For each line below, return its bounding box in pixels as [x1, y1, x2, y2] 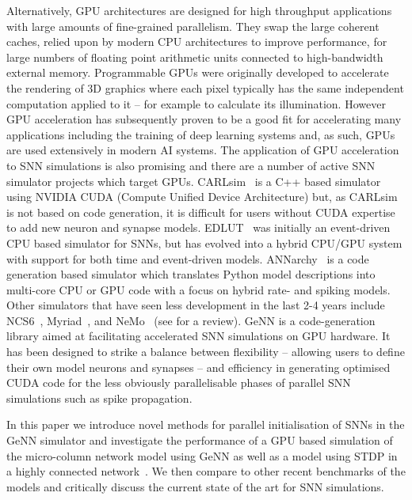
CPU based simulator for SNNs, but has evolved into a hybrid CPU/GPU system [6, 234, 402, 251]
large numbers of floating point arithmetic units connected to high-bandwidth [6, 48, 383, 65]
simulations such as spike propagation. [6, 389, 193, 406]
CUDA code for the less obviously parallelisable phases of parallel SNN [6, 374, 351, 391]
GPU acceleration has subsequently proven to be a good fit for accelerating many [6, 111, 402, 127]
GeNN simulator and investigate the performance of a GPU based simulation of [6, 432, 393, 449]
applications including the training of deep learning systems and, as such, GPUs [6, 126, 395, 142]
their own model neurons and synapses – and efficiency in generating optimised [6, 358, 391, 375]
